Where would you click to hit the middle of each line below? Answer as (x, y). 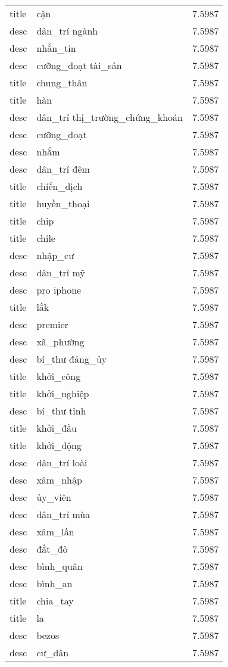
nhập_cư (55, 255)
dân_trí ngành (67, 31)
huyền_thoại (63, 203)
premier (52, 324)
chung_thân (62, 82)
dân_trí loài (62, 462)
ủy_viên (54, 497)
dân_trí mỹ (61, 272)
